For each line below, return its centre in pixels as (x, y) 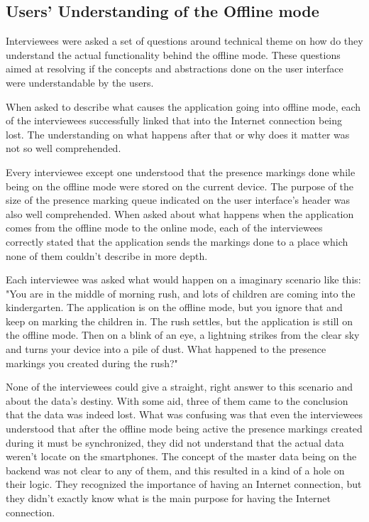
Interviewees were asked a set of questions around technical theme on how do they (184, 41)
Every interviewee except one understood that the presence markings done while (181, 172)
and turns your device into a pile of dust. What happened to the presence (166, 349)
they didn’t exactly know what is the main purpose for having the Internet (169, 498)
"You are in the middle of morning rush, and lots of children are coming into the (181, 293)
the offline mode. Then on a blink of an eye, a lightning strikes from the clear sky (183, 335)
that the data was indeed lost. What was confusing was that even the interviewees (184, 414)
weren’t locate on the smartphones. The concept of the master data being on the (181, 456)
